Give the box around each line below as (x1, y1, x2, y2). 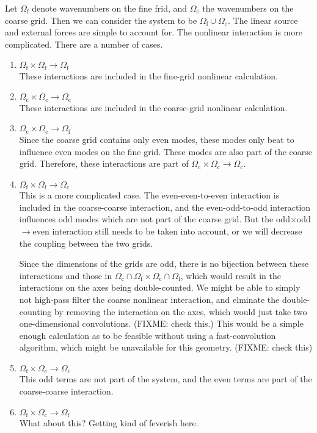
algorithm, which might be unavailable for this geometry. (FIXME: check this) (19, 341, 313, 354)
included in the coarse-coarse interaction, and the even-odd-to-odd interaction (19, 200, 311, 213)
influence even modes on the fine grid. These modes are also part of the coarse (19, 145, 313, 158)
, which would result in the (180, 269, 281, 282)
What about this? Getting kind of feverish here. (19, 416, 199, 429)
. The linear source (227, 13, 298, 26)
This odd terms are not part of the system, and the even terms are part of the (19, 373, 312, 385)
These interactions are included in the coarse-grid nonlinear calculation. (19, 101, 288, 114)
